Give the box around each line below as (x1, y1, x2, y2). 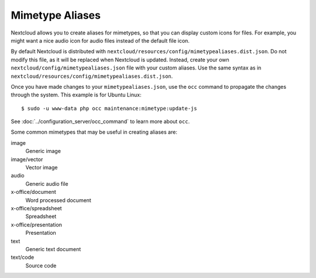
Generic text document (25, 245, 81, 252)
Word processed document (25, 196, 92, 204)
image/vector (11, 155, 43, 163)
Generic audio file (25, 180, 68, 187)
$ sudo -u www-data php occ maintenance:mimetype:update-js (21, 105, 197, 112)
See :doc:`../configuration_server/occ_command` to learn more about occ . (11, 118, 190, 125)
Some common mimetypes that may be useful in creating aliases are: (11, 128, 178, 135)
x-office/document (11, 189, 57, 196)
